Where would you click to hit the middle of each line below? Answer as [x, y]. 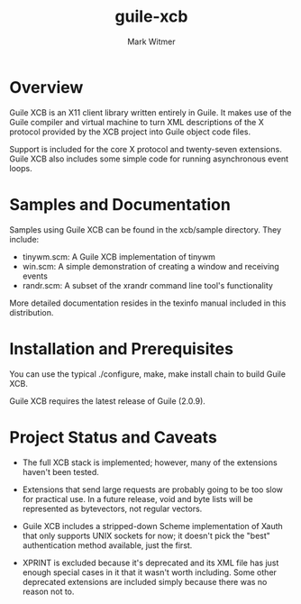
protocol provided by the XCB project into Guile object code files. [130, 132]
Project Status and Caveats [114, 437]
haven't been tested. [60, 471]
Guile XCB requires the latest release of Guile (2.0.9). [107, 401]
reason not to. [48, 591]
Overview [46, 87]
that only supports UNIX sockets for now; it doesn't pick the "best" [146, 535]
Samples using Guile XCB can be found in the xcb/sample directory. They [146, 229]
